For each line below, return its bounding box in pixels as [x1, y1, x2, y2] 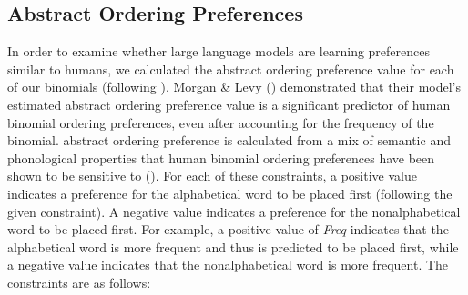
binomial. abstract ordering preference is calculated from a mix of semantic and [7, 131, 451, 150]
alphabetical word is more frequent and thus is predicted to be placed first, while [7, 237, 459, 256]
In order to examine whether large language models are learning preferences [7, 42, 431, 61]
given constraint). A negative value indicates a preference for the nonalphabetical [7, 202, 461, 221]
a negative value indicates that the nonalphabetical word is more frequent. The [7, 255, 449, 274]
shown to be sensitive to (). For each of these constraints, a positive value [7, 166, 417, 185]
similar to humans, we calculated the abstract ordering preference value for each [7, 59, 454, 78]
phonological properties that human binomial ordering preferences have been [7, 148, 435, 167]
